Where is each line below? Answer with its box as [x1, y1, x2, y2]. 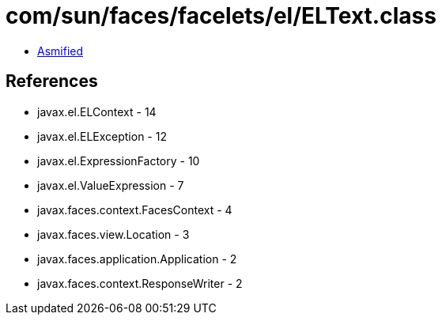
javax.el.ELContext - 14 [37, 104, 157, 119]
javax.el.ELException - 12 [37, 129, 167, 143]
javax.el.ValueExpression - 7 [37, 178, 184, 192]
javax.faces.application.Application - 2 [37, 251, 237, 266]
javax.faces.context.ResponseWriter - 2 [37, 276, 243, 290]
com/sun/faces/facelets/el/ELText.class [6, 2, 436, 29]
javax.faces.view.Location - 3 [37, 227, 190, 241]
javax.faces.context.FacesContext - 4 [37, 202, 232, 217]
